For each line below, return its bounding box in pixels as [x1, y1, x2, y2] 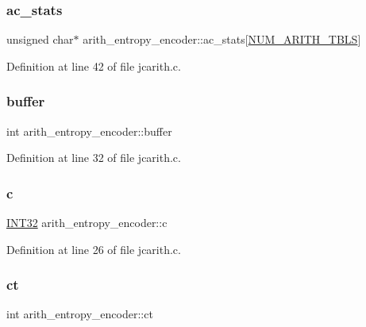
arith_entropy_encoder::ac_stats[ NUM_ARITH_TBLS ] [83, 31, 361, 48]
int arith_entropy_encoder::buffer [6, 122, 172, 139]
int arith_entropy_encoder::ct [6, 306, 153, 322]
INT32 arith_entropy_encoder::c [6, 214, 168, 231]
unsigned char [6, 31, 74, 48]
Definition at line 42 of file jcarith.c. [6, 57, 181, 74]
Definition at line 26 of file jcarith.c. [6, 240, 181, 257]
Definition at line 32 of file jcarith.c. [6, 149, 181, 166]
